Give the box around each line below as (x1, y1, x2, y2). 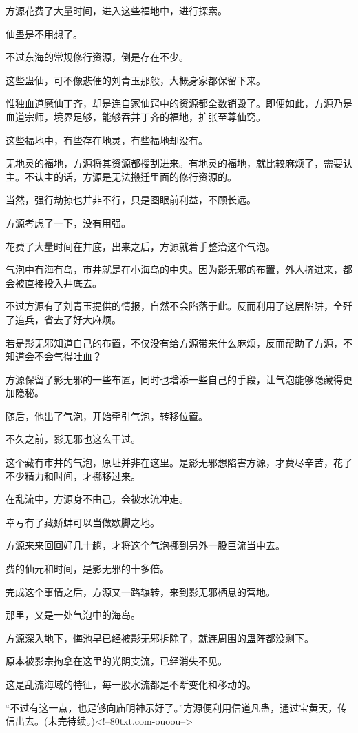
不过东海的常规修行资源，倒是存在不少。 (6, 50, 189, 64)
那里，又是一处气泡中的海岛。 (6, 608, 140, 622)
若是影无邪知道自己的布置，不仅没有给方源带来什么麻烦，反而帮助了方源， (6, 335, 343, 350)
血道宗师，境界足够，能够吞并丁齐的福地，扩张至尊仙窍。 (6, 109, 266, 123)
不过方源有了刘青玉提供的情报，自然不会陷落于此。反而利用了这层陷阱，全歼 (6, 299, 352, 313)
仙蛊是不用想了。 (6, 26, 83, 41)
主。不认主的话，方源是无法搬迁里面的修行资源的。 (6, 169, 237, 183)
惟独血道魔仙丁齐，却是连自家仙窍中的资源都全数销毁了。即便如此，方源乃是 (6, 96, 352, 110)
